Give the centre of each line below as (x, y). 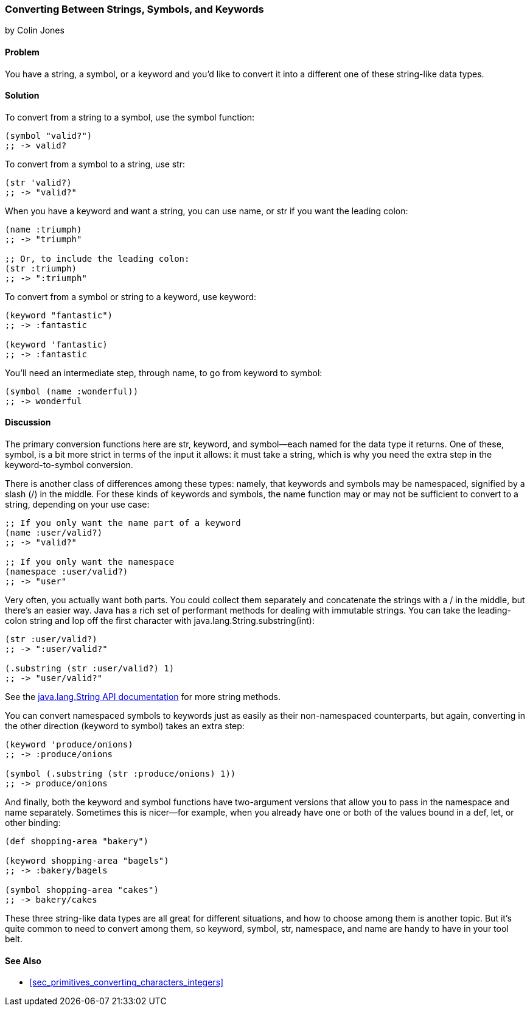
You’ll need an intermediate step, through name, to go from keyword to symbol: (164, 373)
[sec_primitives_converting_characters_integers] (127, 982)
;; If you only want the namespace (90, 562)
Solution (22, 96)
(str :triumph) (41, 268)
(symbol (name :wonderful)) (72, 391)
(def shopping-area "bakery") (77, 841)
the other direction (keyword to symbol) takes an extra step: (125, 726)
